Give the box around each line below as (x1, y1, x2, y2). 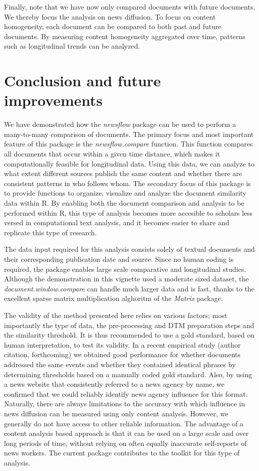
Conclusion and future (4, 70, 161, 91)
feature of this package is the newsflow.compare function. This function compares (4, 138, 253, 149)
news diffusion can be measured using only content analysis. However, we (4, 408, 228, 418)
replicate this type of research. (4, 227, 97, 237)
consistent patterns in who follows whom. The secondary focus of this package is (4, 178, 251, 188)
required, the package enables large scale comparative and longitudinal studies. (4, 263, 246, 274)
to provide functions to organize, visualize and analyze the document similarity (4, 188, 246, 198)
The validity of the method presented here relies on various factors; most (4, 309, 227, 320)
